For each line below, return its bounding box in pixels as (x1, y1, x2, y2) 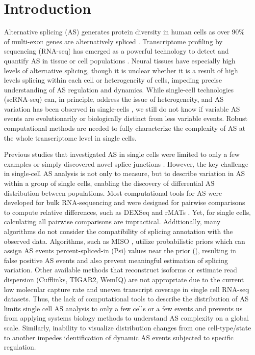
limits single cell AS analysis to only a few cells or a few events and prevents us (4, 303, 243, 313)
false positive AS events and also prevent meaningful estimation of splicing (4, 255, 228, 265)
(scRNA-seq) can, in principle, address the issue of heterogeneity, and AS (4, 94, 224, 104)
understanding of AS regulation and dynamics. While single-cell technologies (4, 84, 234, 94)
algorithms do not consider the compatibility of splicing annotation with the (4, 226, 233, 236)
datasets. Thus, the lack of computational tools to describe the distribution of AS (4, 294, 249, 304)
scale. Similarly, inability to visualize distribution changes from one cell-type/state (4, 322, 251, 332)
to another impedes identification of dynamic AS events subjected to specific (4, 332, 234, 342)
